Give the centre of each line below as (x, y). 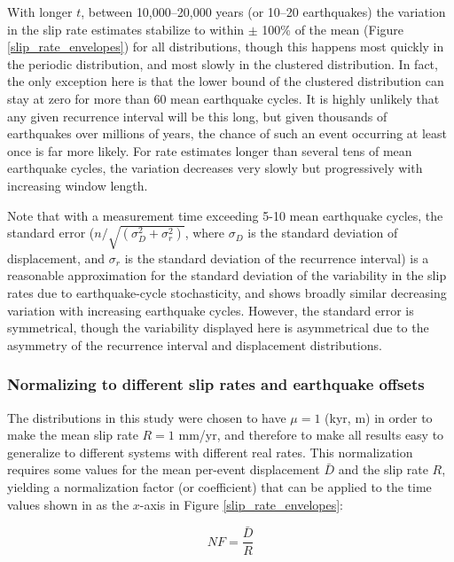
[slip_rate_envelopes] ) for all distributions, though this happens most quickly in (226, 47)
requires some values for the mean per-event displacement (164, 469)
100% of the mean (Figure (333, 29)
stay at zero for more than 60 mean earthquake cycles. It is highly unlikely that (223, 98)
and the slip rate (383, 469)
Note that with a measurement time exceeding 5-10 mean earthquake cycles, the (225, 215)
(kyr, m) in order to (379, 417)
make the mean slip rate (73, 435)
